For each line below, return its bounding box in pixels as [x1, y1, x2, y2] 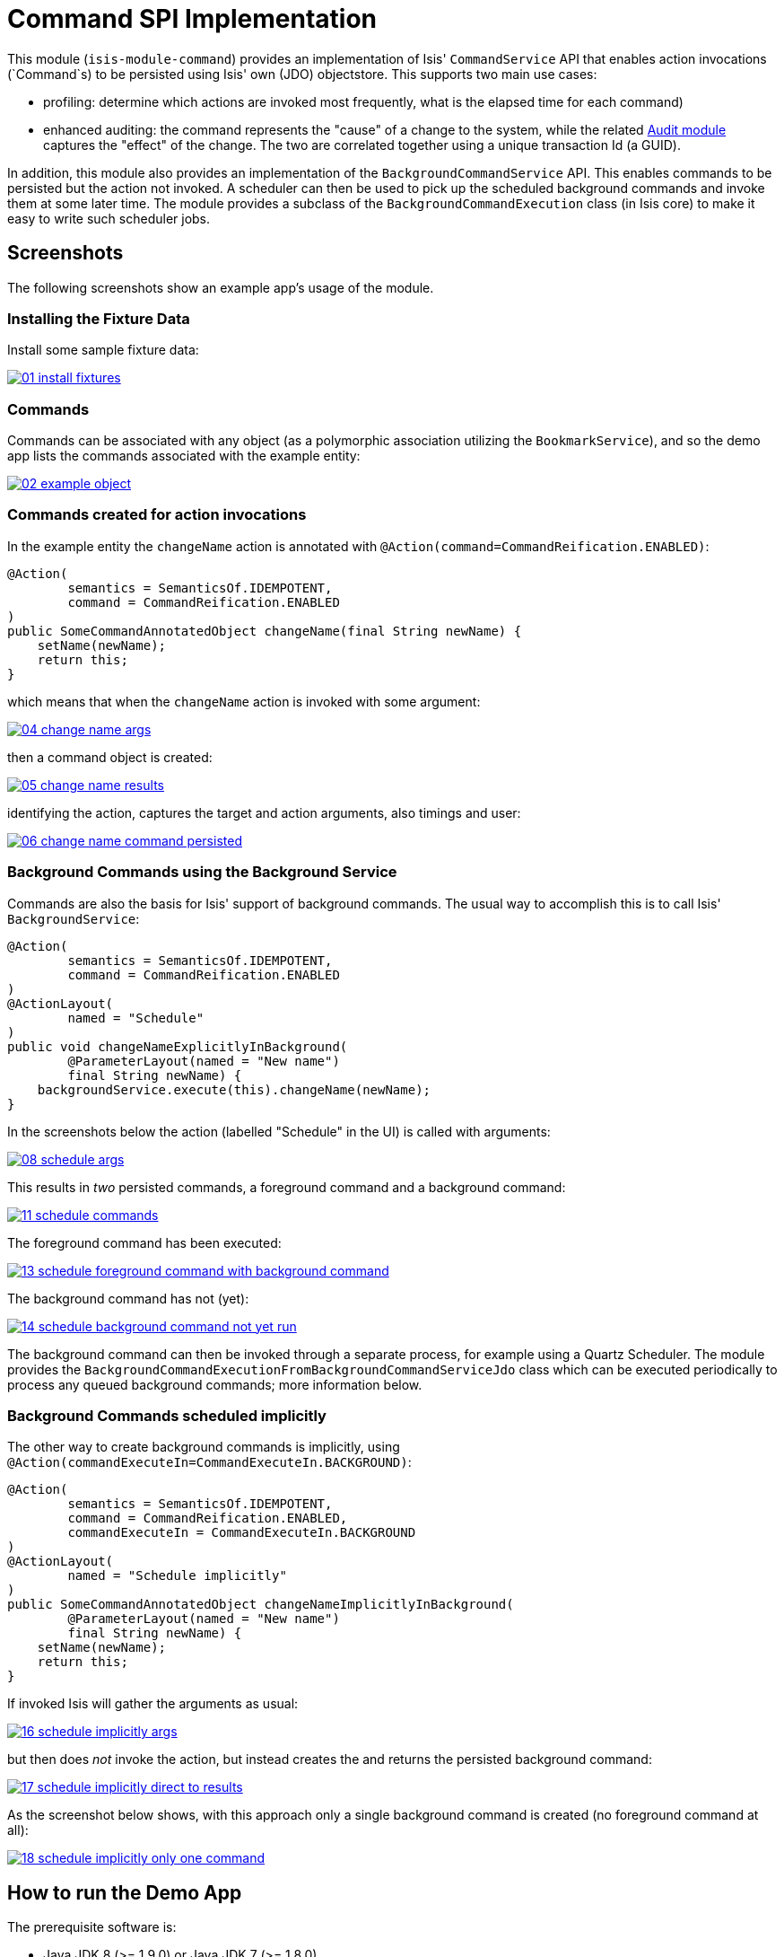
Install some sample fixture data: [7, 342, 199, 358]
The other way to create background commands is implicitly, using [7, 1439, 400, 1455]
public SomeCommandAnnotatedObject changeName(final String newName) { [7, 623, 522, 638]
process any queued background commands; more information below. [7, 1376, 422, 1392]
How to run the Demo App [7, 1881, 242, 1904]
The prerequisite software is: [7, 1919, 177, 1935]
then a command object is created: [7, 749, 213, 765]
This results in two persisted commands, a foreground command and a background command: [7, 1179, 566, 1195]
